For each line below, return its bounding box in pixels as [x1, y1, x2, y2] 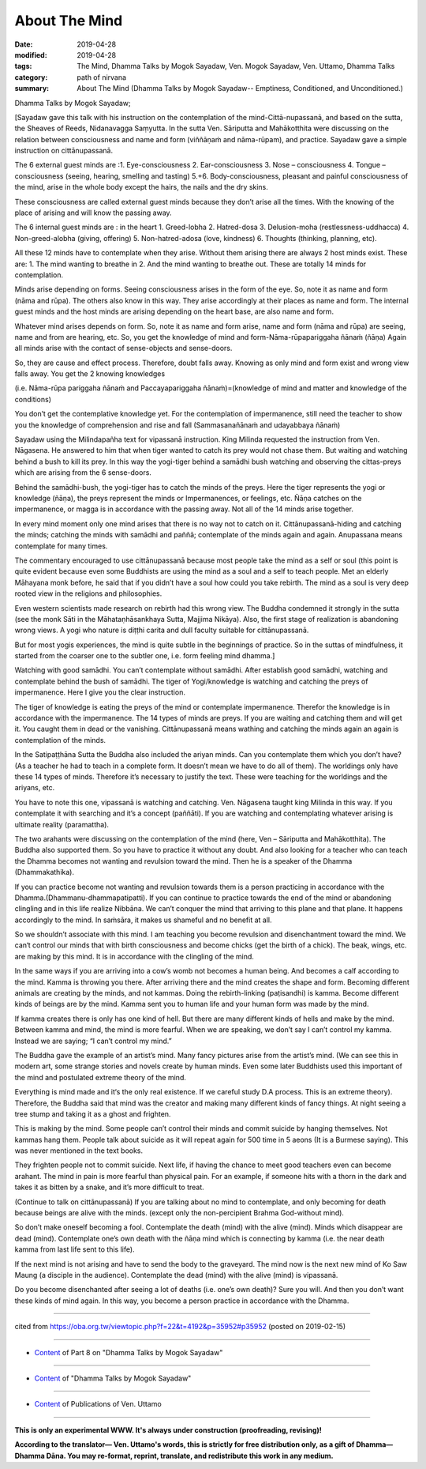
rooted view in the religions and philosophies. [14, 589, 163, 598]
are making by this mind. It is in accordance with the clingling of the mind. [14, 951, 254, 961]
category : [14, 72, 48, 82]
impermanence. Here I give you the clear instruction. [14, 687, 185, 697]
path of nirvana [77, 72, 126, 82]
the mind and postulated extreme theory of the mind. [14, 1072, 187, 1082]
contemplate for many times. [14, 541, 108, 551]
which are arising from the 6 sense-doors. [14, 468, 151, 477]
